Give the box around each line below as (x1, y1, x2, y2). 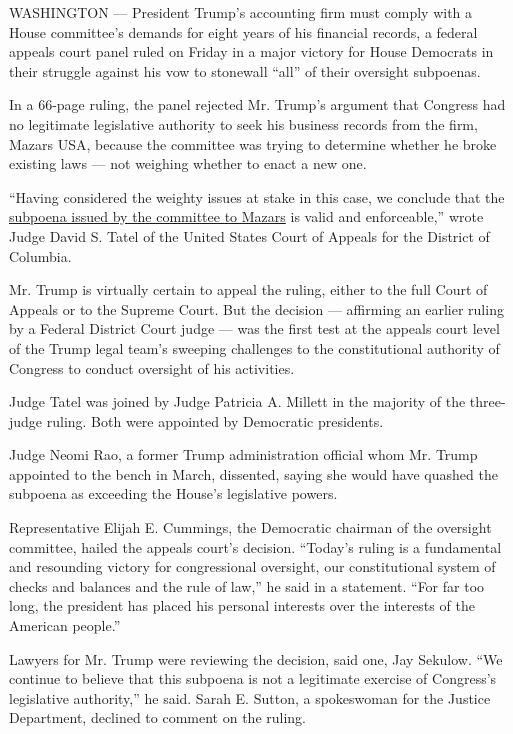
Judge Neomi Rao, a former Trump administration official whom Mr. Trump (9, 444, 478, 465)
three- (469, 391, 506, 412)
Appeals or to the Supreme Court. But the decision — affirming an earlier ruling (9, 298, 504, 319)
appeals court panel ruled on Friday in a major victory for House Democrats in (9, 41, 494, 62)
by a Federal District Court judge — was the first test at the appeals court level (9, 318, 500, 339)
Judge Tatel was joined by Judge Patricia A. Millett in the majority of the (9, 391, 466, 412)
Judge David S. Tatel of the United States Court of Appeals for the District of (9, 225, 490, 246)
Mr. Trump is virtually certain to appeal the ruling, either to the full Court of (9, 279, 488, 300)
